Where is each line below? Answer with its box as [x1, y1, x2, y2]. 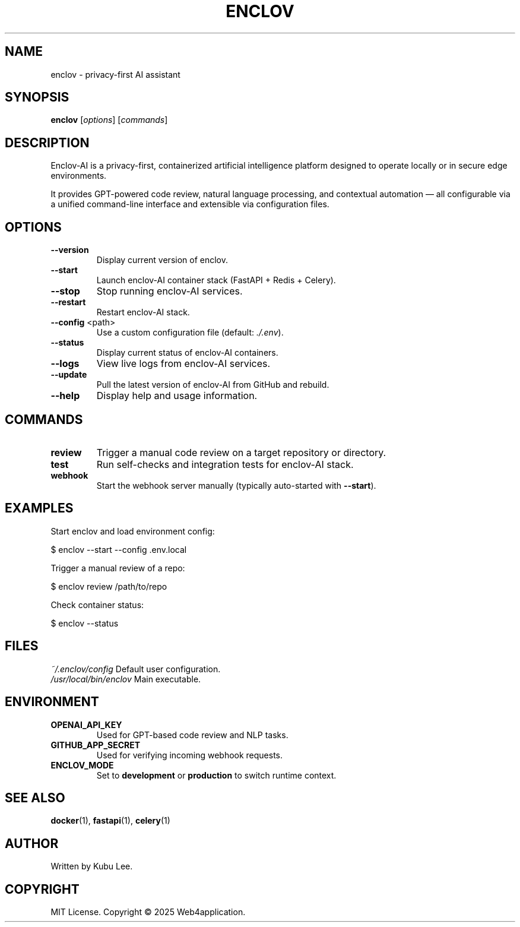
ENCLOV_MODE [50, 760, 114, 770]
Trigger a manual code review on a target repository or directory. [96, 446, 386, 458]
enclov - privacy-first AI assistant [50, 69, 180, 80]
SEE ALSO [5, 790, 65, 805]
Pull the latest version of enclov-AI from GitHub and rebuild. [96, 379, 329, 390]
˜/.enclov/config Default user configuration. [50, 663, 221, 674]
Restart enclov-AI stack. [96, 307, 190, 318]
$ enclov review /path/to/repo [50, 581, 167, 591]
